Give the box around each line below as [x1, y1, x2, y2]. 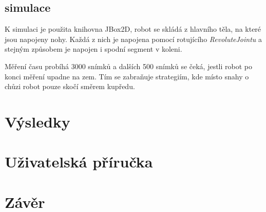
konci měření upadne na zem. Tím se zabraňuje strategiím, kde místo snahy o [5, 71, 249, 81]
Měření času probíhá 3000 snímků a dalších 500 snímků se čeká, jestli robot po [5, 60, 253, 71]
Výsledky [5, 111, 70, 132]
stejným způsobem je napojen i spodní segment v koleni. [5, 44, 182, 54]
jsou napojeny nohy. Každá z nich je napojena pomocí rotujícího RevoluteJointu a [5, 33, 262, 44]
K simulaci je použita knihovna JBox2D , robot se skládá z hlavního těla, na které [5, 24, 261, 34]
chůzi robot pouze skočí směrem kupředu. [5, 81, 135, 92]
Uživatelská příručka [5, 151, 153, 172]
